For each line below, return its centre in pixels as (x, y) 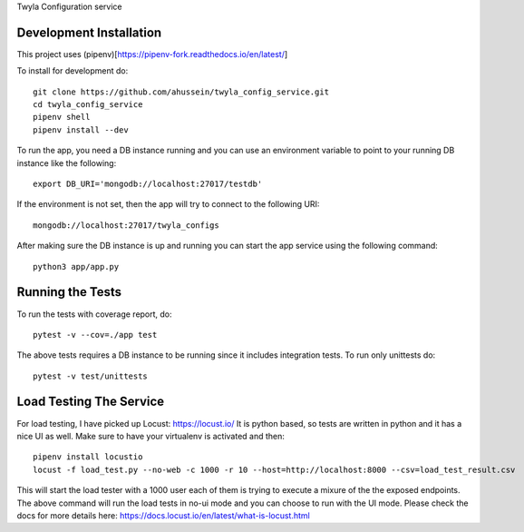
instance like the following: (67, 163)
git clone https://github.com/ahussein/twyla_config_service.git (181, 92)
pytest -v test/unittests (91, 376)
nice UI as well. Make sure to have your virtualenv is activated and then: (151, 436)
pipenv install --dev (81, 130)
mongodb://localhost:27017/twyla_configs (126, 225)
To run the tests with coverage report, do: (94, 314)
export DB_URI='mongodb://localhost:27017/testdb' (148, 184)
